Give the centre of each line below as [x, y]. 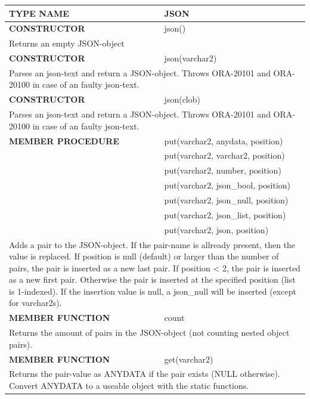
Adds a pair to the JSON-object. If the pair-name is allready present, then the [152, 244]
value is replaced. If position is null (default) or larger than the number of [144, 256]
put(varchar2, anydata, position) [224, 140]
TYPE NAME [39, 13]
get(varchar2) [189, 359]
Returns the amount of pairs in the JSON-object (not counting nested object [149, 332]
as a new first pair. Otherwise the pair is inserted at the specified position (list [152, 279]
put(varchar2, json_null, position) [226, 199]
